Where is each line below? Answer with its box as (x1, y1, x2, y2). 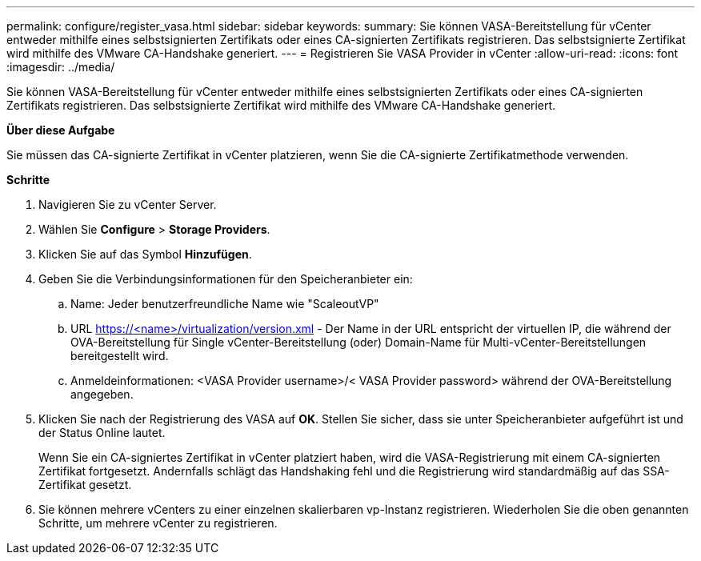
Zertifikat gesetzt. (38, 478, 132, 491)
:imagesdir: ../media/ (6, 60, 115, 74)
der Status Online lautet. (38, 426, 166, 439)
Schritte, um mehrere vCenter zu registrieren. (38, 516, 278, 530)
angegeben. (70, 387, 134, 401)
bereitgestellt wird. (70, 349, 169, 363)
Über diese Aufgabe (6, 123, 115, 137)
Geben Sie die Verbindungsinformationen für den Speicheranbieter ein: (38, 272, 413, 286)
